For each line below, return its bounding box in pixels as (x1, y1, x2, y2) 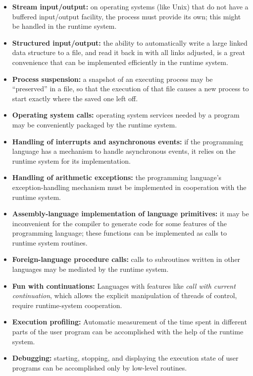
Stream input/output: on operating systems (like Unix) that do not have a (12, 1, 249, 11)
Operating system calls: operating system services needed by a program (12, 110, 240, 120)
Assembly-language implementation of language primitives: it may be (12, 208, 249, 219)
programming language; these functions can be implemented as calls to (12, 228, 227, 238)
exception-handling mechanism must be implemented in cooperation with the (12, 182, 247, 192)
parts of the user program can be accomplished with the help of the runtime (12, 326, 244, 337)
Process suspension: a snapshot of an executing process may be (12, 73, 213, 84)
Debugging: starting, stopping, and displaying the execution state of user (12, 353, 239, 363)
